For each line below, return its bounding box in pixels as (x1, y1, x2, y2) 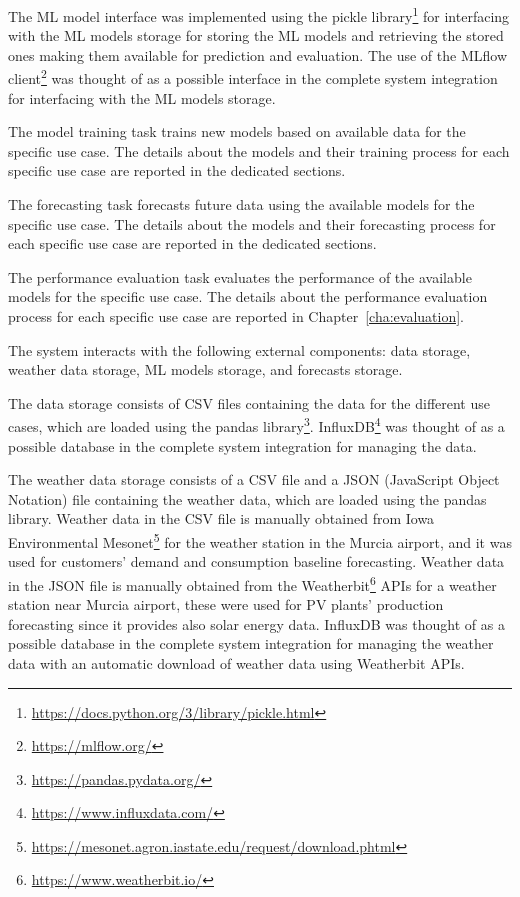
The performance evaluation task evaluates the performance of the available (8, 266, 472, 287)
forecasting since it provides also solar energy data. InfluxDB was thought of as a (8, 613, 505, 634)
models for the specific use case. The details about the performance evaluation (8, 286, 488, 307)
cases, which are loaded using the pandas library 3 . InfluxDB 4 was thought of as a (8, 413, 505, 437)
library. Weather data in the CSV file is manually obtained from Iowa (8, 508, 435, 529)
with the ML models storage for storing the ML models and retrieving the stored (8, 25, 504, 46)
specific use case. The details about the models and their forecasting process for (8, 213, 496, 234)
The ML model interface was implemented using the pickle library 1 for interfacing (8, 3, 510, 26)
